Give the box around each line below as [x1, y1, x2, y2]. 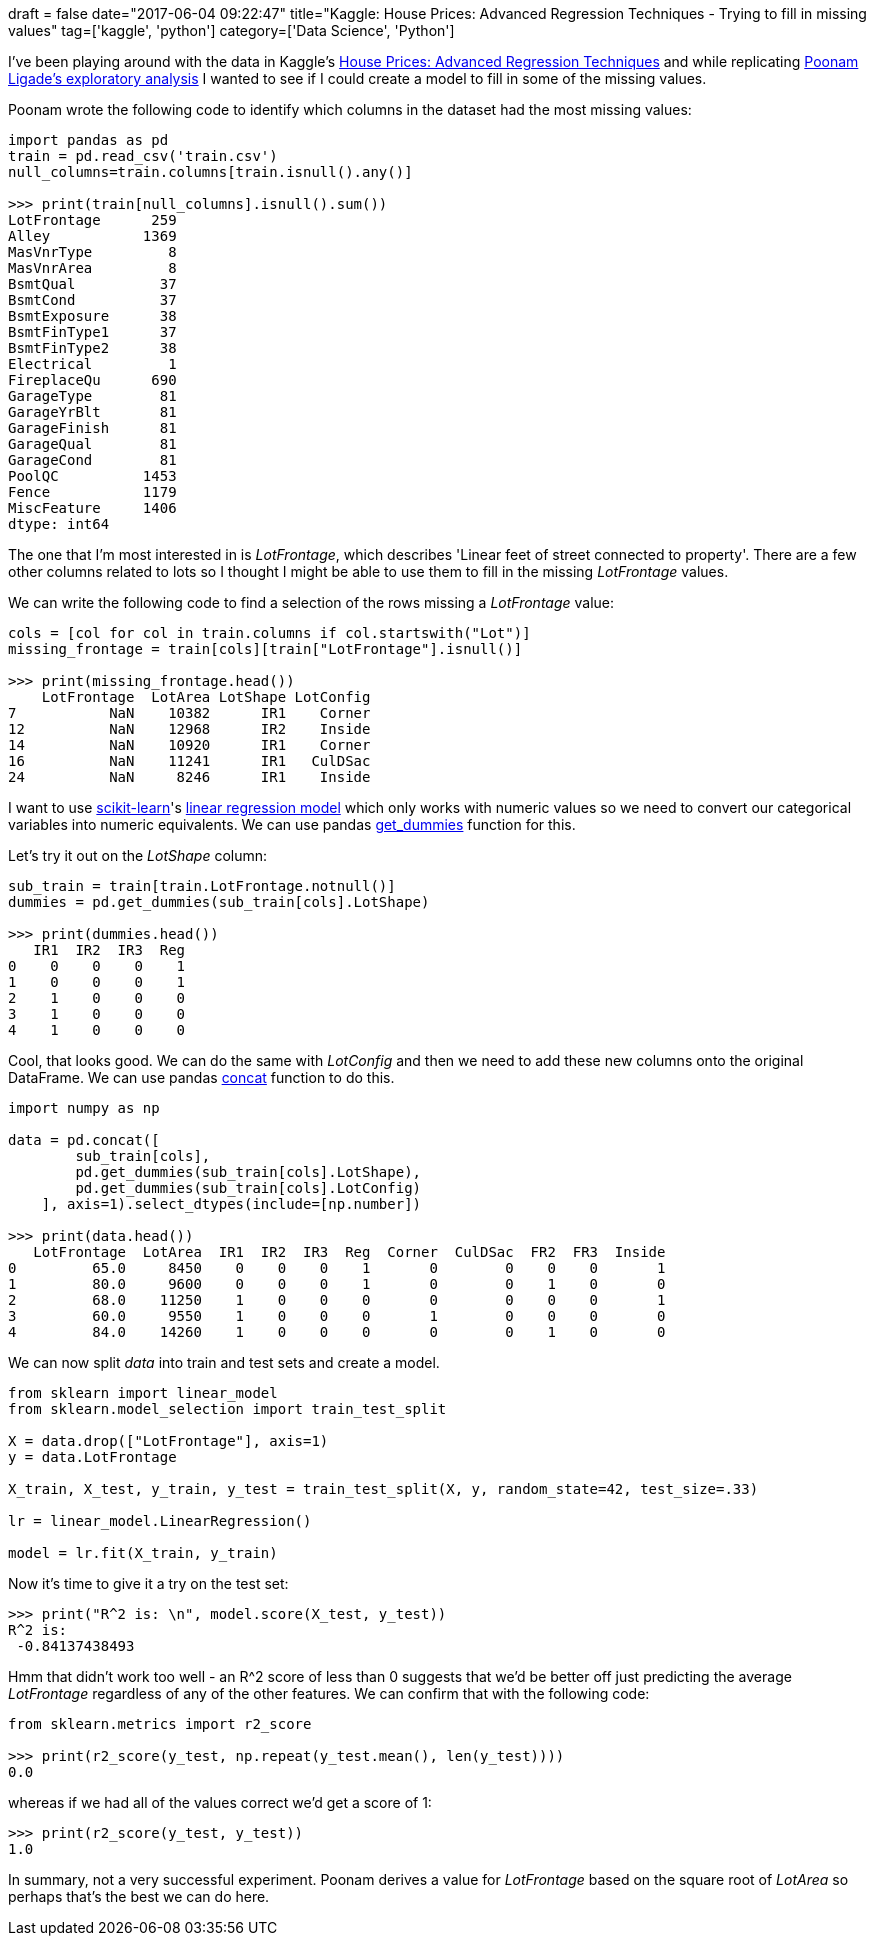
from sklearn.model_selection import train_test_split [8, 1401, 447, 1417]
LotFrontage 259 [8, 212, 177, 228]
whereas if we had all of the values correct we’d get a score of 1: [8, 1794, 432, 1811]
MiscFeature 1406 [8, 500, 177, 516]
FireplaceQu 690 [8, 372, 177, 388]
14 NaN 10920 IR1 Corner [8, 737, 371, 753]
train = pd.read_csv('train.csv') [8, 148, 278, 164]
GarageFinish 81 [8, 420, 177, 436]
